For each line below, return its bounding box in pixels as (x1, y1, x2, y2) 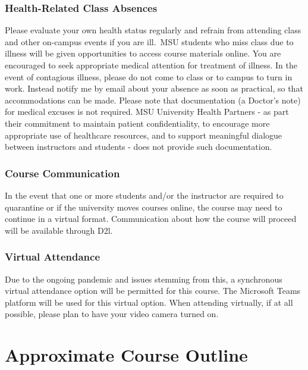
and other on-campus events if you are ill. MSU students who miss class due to (5, 35, 294, 48)
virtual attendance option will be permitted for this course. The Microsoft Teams (5, 284, 301, 297)
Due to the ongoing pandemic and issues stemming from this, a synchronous (5, 272, 282, 285)
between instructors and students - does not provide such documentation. (5, 140, 272, 153)
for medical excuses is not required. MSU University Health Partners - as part (5, 105, 289, 118)
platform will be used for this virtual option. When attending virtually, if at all (5, 296, 293, 308)
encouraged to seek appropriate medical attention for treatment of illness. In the (5, 59, 297, 71)
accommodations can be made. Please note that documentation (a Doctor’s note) (5, 93, 301, 106)
